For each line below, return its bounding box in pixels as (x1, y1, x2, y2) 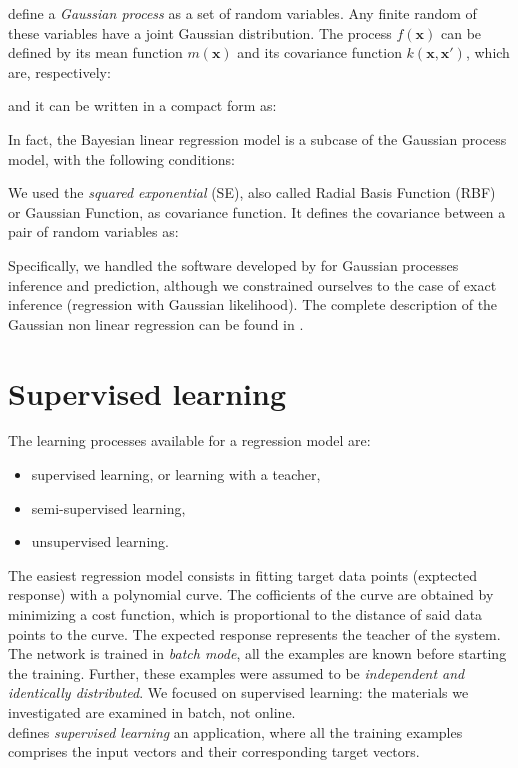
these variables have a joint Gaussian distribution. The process (8, 22, 392, 43)
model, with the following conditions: (8, 148, 235, 169)
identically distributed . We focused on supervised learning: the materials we (8, 682, 469, 703)
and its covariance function (237, 42, 402, 63)
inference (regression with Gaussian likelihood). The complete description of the (8, 294, 498, 315)
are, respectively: (8, 61, 111, 82)
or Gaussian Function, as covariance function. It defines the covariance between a (8, 201, 506, 222)
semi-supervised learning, (31, 497, 186, 518)
